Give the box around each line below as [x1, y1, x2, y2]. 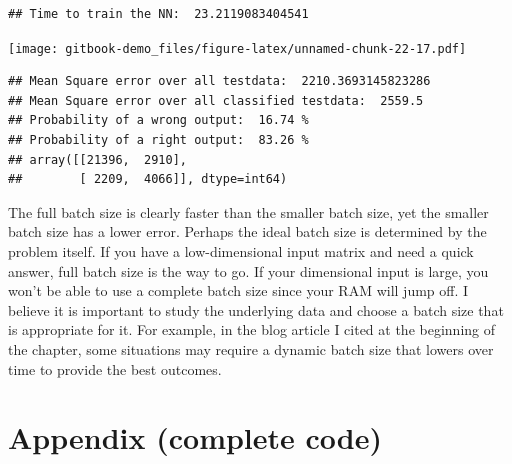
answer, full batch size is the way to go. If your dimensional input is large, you [8, 260, 489, 281]
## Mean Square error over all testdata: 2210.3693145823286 [8, 74, 431, 89]
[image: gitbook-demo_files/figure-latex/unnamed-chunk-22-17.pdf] [8, 41, 467, 56]
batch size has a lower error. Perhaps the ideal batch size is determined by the [8, 221, 487, 242]
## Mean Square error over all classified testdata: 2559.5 [8, 93, 424, 108]
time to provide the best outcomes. [8, 358, 222, 379]
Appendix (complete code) [8, 417, 382, 458]
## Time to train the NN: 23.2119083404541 [8, 7, 309, 21]
